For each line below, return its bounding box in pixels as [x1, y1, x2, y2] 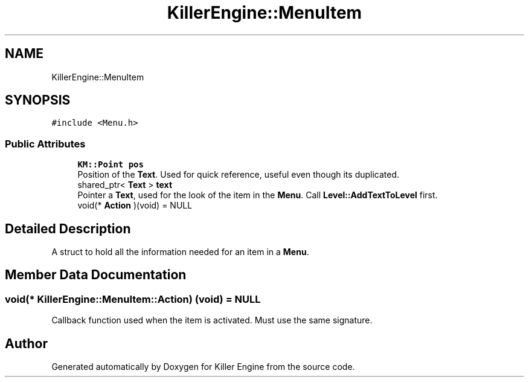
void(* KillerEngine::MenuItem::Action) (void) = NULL [5, 293, 261, 305]
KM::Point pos [77, 160, 144, 170]
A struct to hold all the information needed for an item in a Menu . [51, 247, 309, 257]
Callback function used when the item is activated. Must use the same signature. [51, 315, 373, 326]
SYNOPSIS [5, 92, 71, 108]
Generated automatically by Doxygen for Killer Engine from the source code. [51, 361, 355, 372]
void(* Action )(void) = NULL [77, 200, 193, 211]
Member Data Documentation [5, 267, 187, 283]
